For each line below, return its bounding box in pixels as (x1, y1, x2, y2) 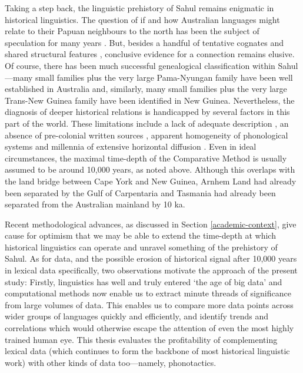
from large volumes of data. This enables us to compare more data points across (5, 298, 294, 311)
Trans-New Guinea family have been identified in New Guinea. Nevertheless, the (5, 94, 295, 106)
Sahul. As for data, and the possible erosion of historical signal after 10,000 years (5, 252, 297, 265)
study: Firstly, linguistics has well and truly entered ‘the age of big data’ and (5, 275, 282, 288)
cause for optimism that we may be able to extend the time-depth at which (5, 229, 276, 242)
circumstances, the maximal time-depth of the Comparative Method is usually (5, 151, 287, 164)
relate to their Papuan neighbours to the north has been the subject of (5, 25, 259, 37)
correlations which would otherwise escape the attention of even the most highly (5, 322, 294, 334)
